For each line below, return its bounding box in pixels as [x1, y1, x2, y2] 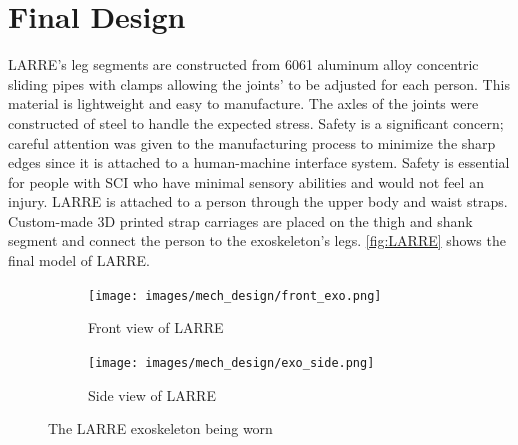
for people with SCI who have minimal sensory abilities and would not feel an [8, 171, 484, 192]
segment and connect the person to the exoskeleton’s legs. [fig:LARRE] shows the [8, 230, 506, 251]
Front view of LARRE [88, 317, 224, 338]
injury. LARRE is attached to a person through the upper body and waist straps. [8, 191, 508, 212]
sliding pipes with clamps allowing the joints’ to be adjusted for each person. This [8, 73, 510, 94]
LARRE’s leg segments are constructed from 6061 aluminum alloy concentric [8, 54, 479, 75]
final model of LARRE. [8, 250, 150, 271]
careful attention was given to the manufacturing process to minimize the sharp [8, 132, 496, 153]
